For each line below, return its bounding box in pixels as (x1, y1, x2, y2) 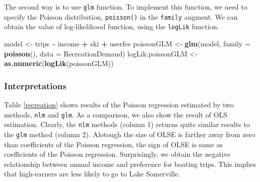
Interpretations (4, 79, 66, 92)
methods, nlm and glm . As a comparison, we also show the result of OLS (4, 109, 227, 119)
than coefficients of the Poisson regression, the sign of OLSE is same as (4, 139, 223, 149)
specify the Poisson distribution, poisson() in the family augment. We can (4, 11, 238, 22)
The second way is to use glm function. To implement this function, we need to (4, 2, 247, 12)
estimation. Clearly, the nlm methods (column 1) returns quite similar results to (4, 119, 250, 130)
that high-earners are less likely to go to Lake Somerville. (4, 168, 180, 179)
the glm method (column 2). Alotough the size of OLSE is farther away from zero (4, 129, 255, 139)
